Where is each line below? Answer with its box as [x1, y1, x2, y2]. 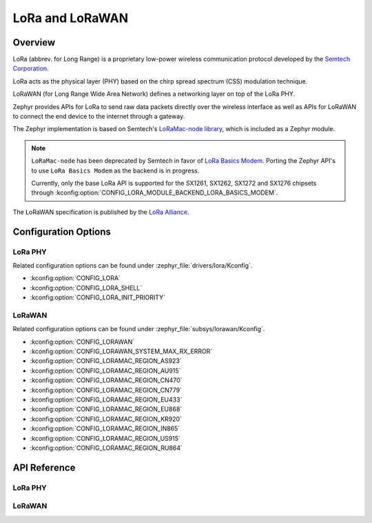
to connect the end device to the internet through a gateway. [12, 112, 185, 121]
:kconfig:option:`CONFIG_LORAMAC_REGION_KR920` [30, 415, 183, 423]
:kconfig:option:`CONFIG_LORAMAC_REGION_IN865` [30, 424, 180, 433]
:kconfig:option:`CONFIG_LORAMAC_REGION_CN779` [30, 386, 183, 394]
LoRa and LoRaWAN [12, 10, 129, 26]
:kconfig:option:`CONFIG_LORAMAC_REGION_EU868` [30, 405, 183, 413]
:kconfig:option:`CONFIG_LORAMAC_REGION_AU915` [30, 366, 181, 375]
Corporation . [12, 64, 49, 72]
